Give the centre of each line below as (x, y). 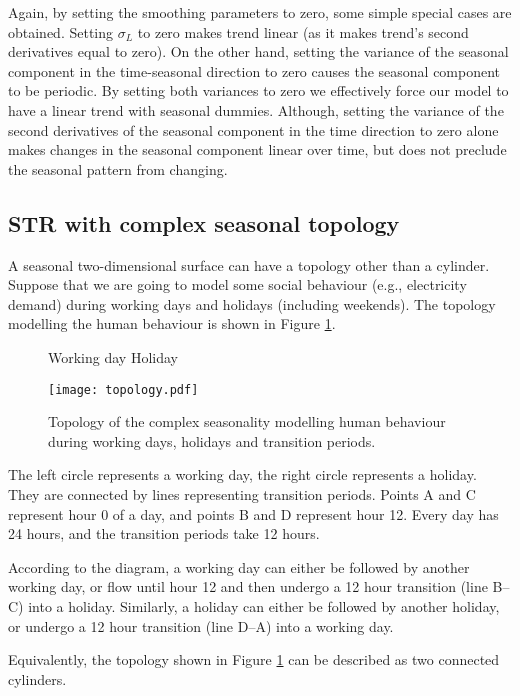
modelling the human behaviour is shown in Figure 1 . (172, 323)
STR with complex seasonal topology (204, 222)
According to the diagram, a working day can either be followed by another (239, 566)
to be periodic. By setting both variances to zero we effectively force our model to (258, 90)
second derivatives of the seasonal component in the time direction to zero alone (253, 129)
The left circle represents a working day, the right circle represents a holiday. (242, 474)
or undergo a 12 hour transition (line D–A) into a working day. (201, 625)
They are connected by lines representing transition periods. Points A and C (242, 493)
